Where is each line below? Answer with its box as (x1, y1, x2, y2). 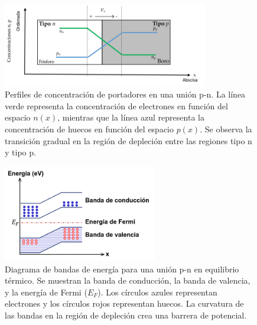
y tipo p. (5, 146, 36, 158)
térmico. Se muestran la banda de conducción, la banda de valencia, (5, 274, 251, 287)
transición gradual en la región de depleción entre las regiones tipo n (5, 134, 252, 147)
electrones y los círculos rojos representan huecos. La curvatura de (5, 297, 244, 310)
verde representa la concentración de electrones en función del (5, 99, 228, 112)
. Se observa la (200, 123, 252, 135)
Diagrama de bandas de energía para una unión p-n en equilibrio (5, 262, 239, 275)
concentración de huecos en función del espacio (5, 123, 174, 135)
